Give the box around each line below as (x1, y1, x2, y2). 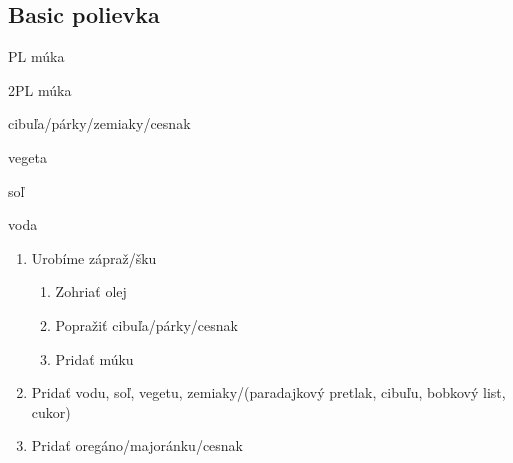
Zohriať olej (55, 281, 127, 302)
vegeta (8, 146, 47, 167)
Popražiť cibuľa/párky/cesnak (55, 314, 238, 335)
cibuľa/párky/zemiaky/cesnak (8, 113, 191, 134)
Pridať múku (55, 348, 134, 369)
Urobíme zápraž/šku (31, 247, 157, 268)
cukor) (31, 401, 71, 422)
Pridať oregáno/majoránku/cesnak (31, 435, 243, 456)
